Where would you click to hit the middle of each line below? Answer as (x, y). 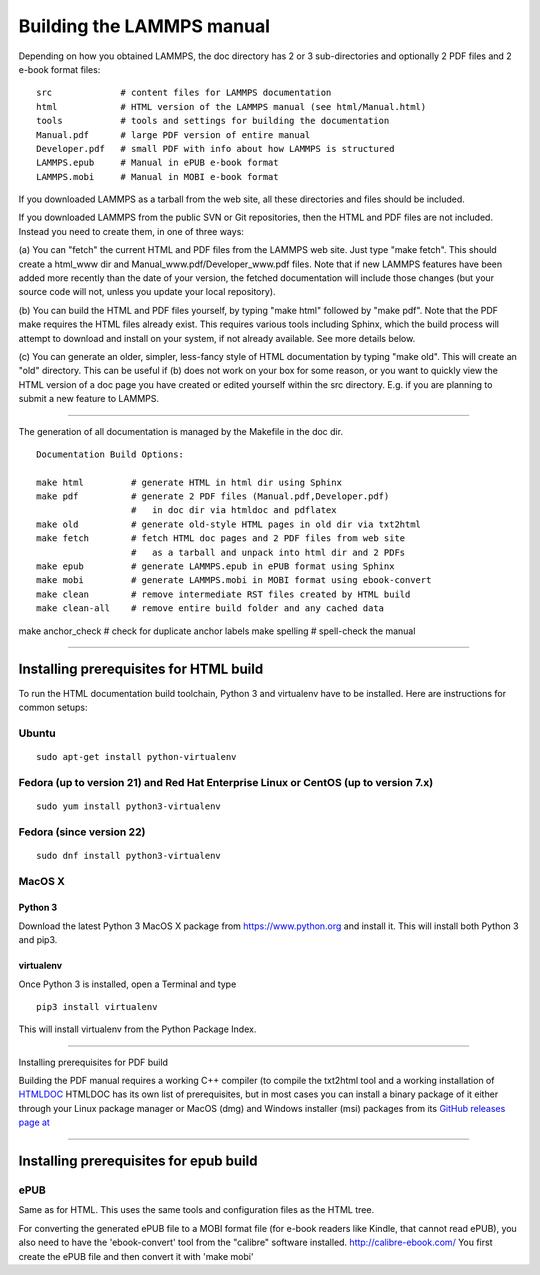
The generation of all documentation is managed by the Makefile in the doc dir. (181, 431)
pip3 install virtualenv (97, 1006)
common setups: (53, 707)
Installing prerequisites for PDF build (93, 1062)
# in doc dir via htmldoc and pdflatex (233, 510)
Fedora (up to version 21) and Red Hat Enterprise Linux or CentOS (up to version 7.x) (226, 782)
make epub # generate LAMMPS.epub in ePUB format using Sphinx (215, 566)
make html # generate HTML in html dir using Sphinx (189, 482)
